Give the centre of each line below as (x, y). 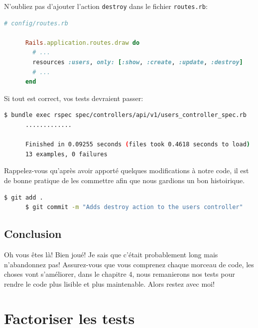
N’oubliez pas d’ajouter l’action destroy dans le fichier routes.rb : (106, 6)
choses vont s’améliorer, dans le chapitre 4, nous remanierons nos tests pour (120, 274)
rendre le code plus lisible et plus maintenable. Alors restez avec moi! (109, 283)
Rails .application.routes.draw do (82, 43)
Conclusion (33, 234)
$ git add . (24, 197)
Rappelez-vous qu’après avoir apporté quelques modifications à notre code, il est (127, 170)
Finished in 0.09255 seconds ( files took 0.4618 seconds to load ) (138, 145)
